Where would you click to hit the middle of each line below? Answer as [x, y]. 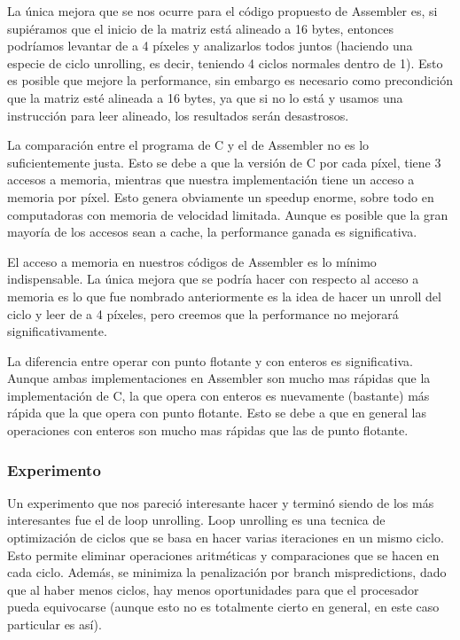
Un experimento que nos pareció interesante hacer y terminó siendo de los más [221, 502]
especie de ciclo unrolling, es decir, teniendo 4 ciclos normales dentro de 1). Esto [225, 62]
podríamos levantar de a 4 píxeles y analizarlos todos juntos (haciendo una [210, 46]
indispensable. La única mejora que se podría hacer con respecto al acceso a [213, 279]
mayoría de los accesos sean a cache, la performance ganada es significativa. [212, 232]
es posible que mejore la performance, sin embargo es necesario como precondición [230, 80]
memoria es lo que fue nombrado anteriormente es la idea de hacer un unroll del [224, 296]
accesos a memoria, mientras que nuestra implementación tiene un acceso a [211, 180]
